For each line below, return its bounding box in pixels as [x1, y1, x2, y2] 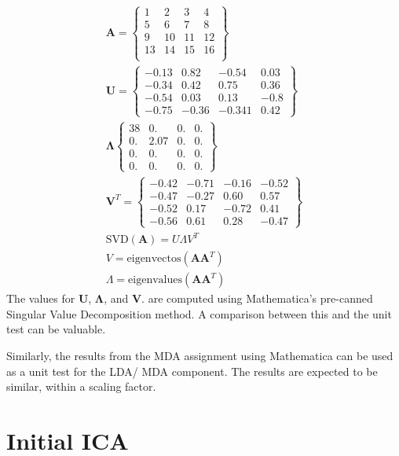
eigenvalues [128, 274, 182, 286]
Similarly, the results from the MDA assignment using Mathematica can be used [6, 347, 394, 363]
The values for [6, 290, 75, 307]
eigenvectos [126, 253, 181, 265]
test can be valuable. [6, 321, 106, 337]
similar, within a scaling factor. [6, 378, 156, 395]
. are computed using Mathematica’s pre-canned [141, 290, 373, 307]
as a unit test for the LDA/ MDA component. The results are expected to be [6, 362, 378, 379]
